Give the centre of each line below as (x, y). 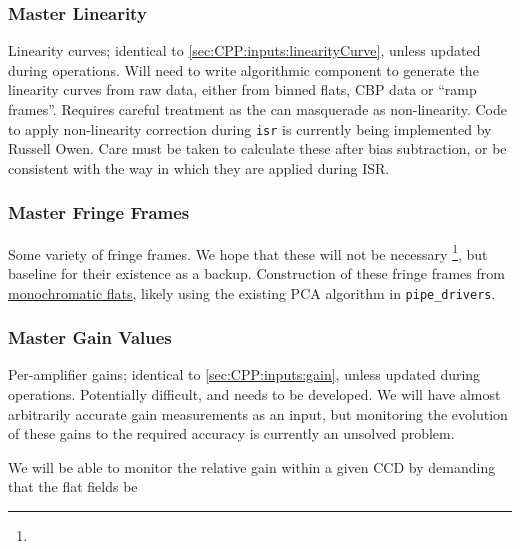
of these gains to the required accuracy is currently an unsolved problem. (231, 433)
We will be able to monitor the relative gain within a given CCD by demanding (252, 466)
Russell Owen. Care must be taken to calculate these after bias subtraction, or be (257, 148)
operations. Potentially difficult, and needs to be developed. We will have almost (254, 393)
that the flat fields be (73, 486)
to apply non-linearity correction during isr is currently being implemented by (250, 128)
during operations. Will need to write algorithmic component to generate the (243, 69)
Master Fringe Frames (99, 212)
